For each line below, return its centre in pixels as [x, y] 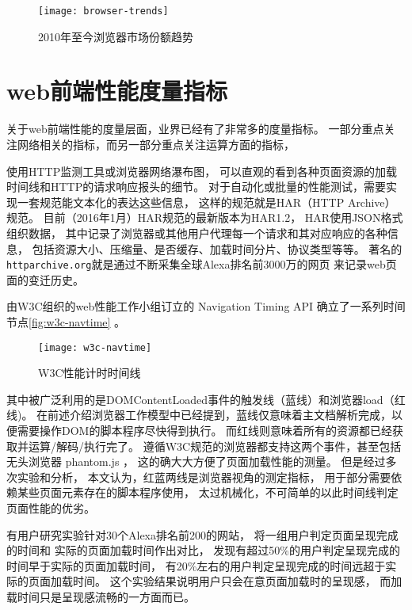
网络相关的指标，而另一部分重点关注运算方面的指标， [156, 144]
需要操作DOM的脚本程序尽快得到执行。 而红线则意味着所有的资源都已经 [205, 430]
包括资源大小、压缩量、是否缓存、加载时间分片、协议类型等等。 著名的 [217, 248]
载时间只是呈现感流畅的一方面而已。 [101, 596]
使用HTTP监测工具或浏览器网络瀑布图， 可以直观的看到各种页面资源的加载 [202, 171]
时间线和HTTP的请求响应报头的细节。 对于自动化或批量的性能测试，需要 [196, 187]
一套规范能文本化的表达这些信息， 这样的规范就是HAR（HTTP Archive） [206, 202]
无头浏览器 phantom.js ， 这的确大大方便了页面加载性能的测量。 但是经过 [196, 461]
